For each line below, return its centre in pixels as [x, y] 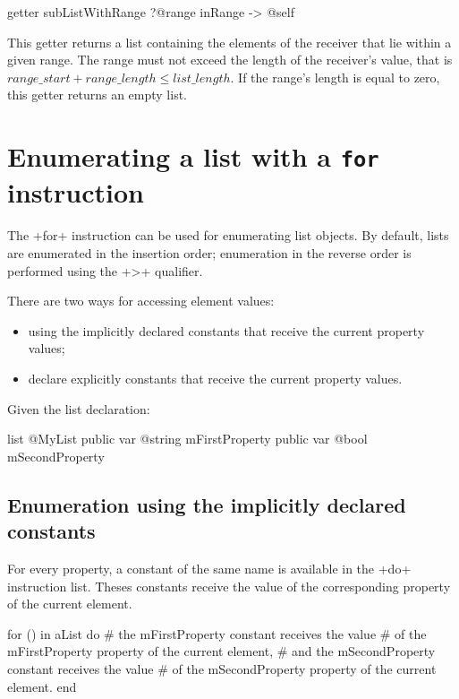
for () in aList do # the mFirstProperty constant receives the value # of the [217, 633]
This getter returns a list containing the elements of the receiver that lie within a [229, 42]
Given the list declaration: [79, 408]
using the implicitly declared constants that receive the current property [226, 330]
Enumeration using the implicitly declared [207, 504]
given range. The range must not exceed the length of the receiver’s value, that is [230, 60]
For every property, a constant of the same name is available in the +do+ [209, 568]
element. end [42, 686]
